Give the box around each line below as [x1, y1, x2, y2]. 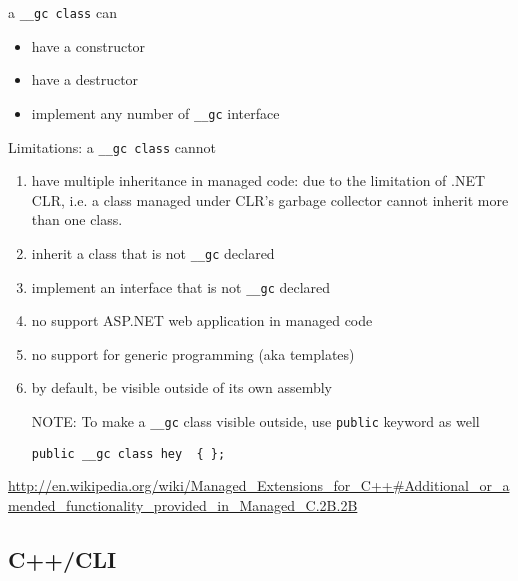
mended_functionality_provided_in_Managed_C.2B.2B [8, 494, 358, 515]
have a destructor [31, 69, 139, 90]
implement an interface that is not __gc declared [31, 276, 331, 297]
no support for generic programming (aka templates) [31, 343, 355, 364]
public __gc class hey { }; [31, 446, 226, 461]
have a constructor [31, 35, 146, 56]
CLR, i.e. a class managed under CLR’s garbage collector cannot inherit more [31, 189, 509, 210]
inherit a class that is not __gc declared [31, 242, 275, 263]
